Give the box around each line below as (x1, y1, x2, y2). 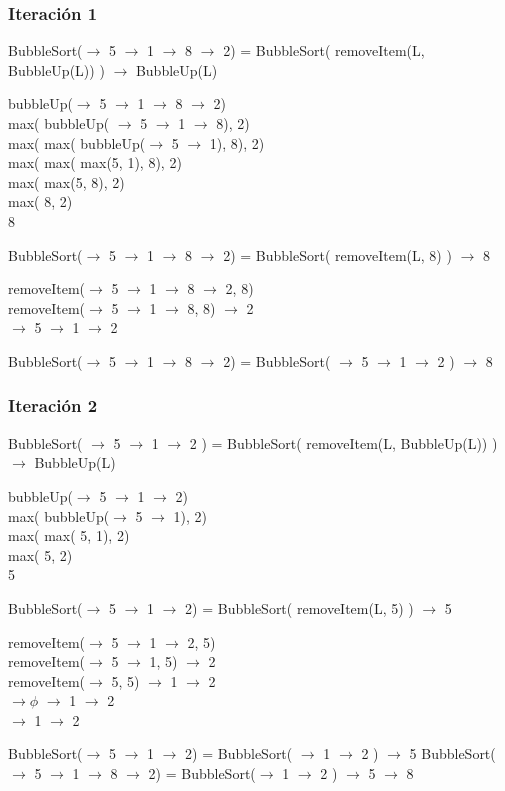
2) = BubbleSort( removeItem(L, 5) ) (185, 597, 414, 618)
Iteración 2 (8, 393, 98, 418)
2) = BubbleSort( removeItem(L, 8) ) (223, 244, 452, 265)
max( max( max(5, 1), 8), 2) (8, 152, 182, 173)
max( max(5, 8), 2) (8, 171, 125, 192)
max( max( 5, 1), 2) (8, 525, 130, 546)
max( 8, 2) (8, 191, 73, 212)
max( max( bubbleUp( (8, 132, 146, 153)
